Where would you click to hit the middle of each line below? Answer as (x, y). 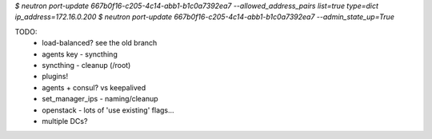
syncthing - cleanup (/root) (86, 65)
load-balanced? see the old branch (100, 43)
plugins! (55, 77)
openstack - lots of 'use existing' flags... (108, 110)
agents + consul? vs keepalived (94, 87)
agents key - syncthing (80, 54)
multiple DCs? (65, 121)
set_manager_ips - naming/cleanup (100, 99)
